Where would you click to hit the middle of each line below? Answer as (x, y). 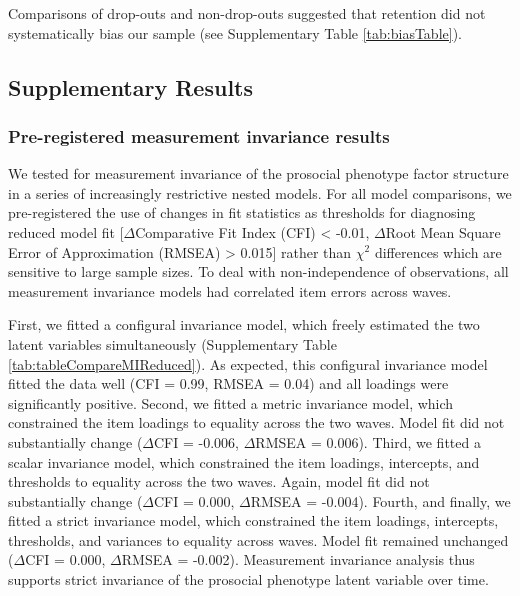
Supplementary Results (131, 86)
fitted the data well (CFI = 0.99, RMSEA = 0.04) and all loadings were (228, 383)
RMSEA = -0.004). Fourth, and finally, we (380, 500)
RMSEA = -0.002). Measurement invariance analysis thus (298, 559)
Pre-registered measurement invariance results (199, 135)
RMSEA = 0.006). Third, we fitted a (368, 441)
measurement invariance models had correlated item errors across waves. (230, 290)
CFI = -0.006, (196, 441)
